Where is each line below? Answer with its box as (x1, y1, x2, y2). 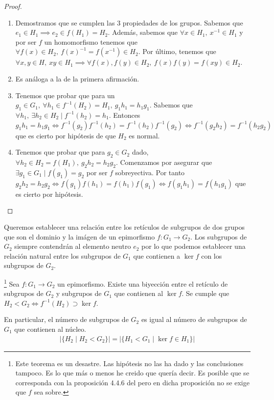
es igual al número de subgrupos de (141, 314, 247, 324)
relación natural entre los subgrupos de (4, 250, 121, 261)
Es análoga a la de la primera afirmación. (15, 73, 139, 83)
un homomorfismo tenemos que (44, 36, 137, 47)
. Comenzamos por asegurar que (115, 157, 212, 167)
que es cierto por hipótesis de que (15, 130, 116, 140)
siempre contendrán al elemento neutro (14, 241, 131, 251)
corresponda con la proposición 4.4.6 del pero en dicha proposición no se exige (15, 377, 250, 387)
